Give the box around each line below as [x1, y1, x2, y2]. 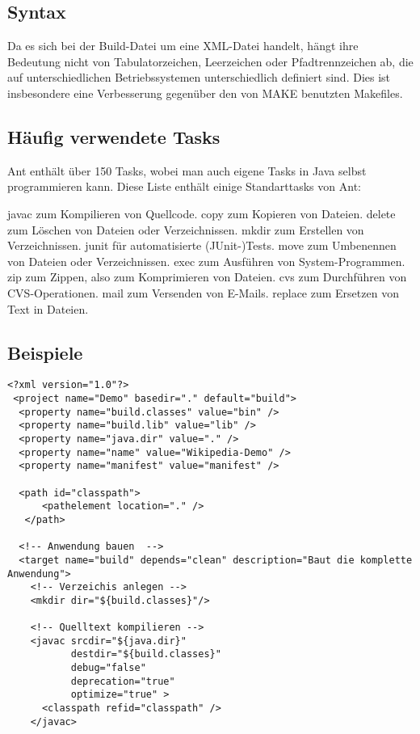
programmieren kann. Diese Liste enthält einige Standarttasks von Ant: [7, 178, 361, 195]
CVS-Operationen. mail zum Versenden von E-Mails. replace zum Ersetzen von [7, 284, 399, 301]
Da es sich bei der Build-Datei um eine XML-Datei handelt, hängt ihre [7, 37, 359, 54]
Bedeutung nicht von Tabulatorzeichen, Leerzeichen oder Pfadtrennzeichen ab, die [7, 53, 414, 70]
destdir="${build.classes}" [70, 648, 221, 660]
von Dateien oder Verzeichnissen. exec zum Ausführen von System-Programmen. [7, 252, 405, 269]
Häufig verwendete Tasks [7, 124, 220, 149]
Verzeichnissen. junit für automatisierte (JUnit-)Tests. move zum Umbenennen [7, 237, 397, 254]
